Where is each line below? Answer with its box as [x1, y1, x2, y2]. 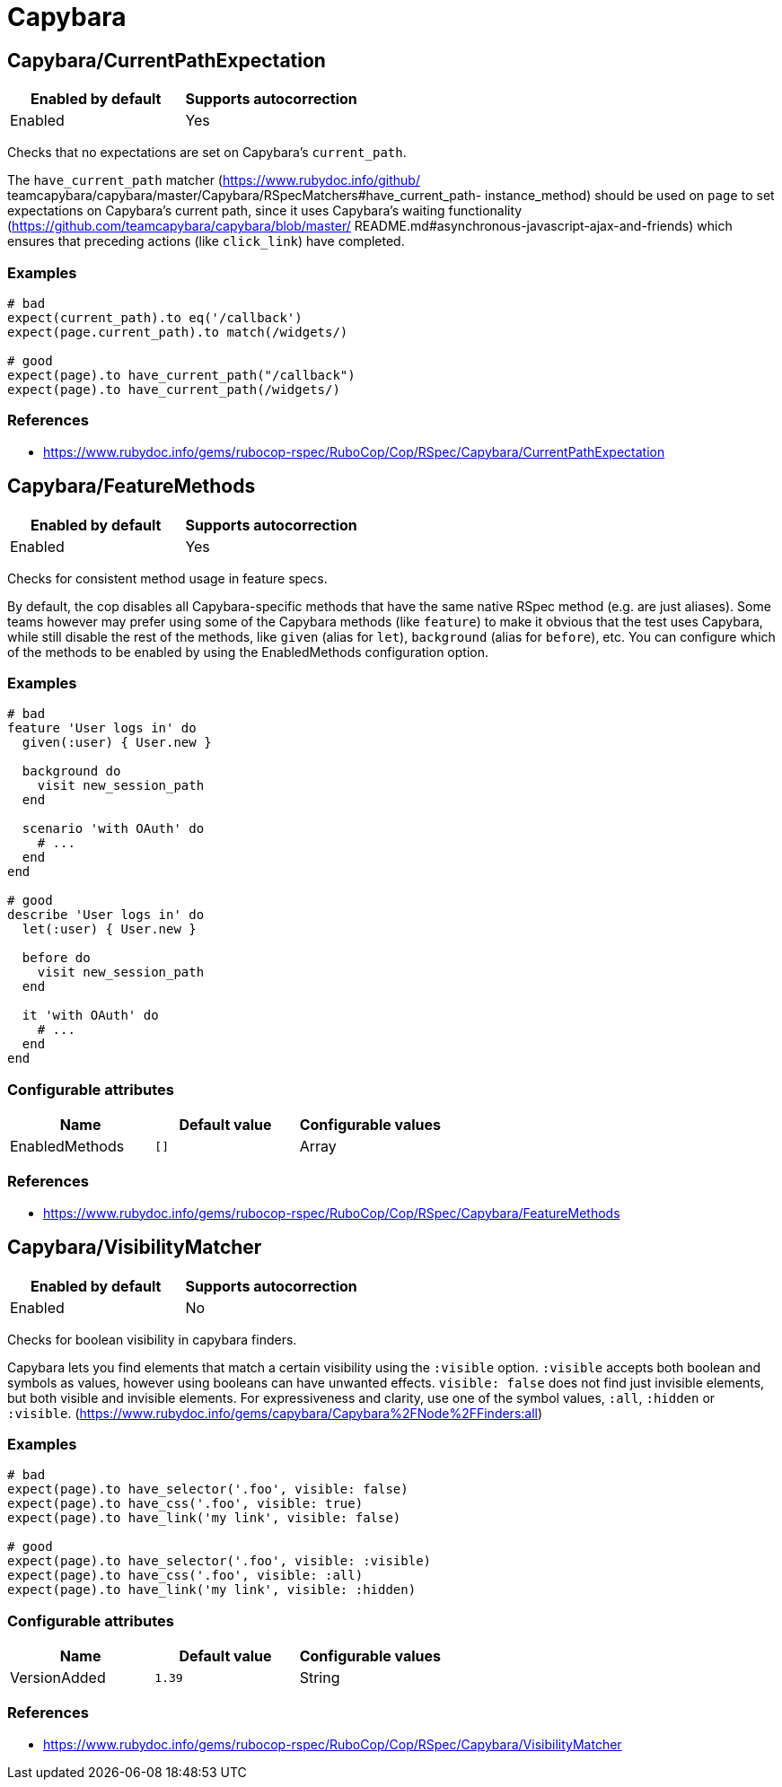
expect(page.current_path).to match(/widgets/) [7, 324, 348, 339]
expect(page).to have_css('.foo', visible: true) [7, 1496, 364, 1511]
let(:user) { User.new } [22, 922, 197, 937]
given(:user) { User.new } [22, 735, 212, 750]
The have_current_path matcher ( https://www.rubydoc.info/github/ [7, 172, 420, 188]
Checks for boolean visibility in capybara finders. [7, 1331, 297, 1347]
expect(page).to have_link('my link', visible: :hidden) [7, 1582, 417, 1598]
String [299, 1669, 340, 1687]
